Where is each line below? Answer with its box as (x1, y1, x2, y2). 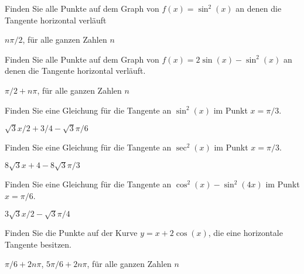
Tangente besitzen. (5, 238, 72, 250)
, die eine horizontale (208, 227, 283, 239)
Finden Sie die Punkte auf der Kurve (5, 227, 138, 239)
